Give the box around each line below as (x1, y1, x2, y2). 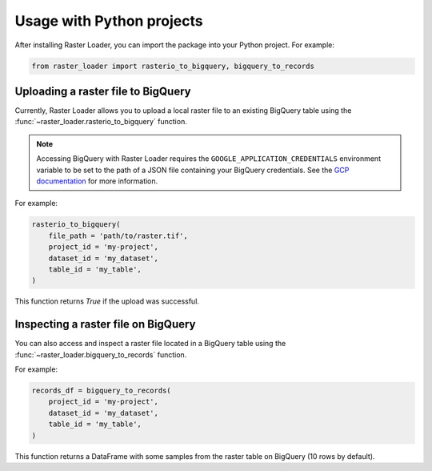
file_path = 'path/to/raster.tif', (48, 231, 188, 240)
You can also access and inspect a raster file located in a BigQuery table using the (14, 339, 286, 348)
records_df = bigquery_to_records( (31, 385, 171, 395)
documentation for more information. (36, 176, 158, 186)
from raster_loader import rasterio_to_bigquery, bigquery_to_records (31, 61, 315, 70)
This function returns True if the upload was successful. (14, 296, 200, 306)
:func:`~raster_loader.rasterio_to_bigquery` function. (14, 117, 187, 127)
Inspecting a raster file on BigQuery (14, 317, 196, 332)
